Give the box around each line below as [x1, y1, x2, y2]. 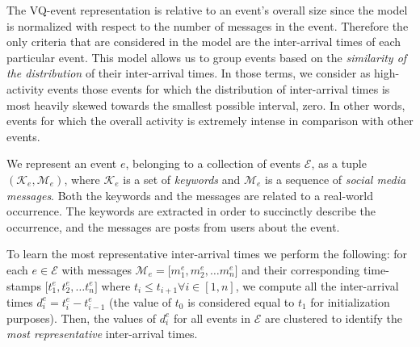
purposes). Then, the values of [6, 309, 156, 326]
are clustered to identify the [264, 309, 402, 326]
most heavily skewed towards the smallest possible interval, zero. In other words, [6, 96, 405, 113]
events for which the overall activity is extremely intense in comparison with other [6, 112, 414, 129]
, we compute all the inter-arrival [235, 277, 399, 294]
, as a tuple [311, 155, 367, 172]
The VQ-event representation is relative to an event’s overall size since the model [6, 2, 408, 18]
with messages [61, 261, 132, 278]
